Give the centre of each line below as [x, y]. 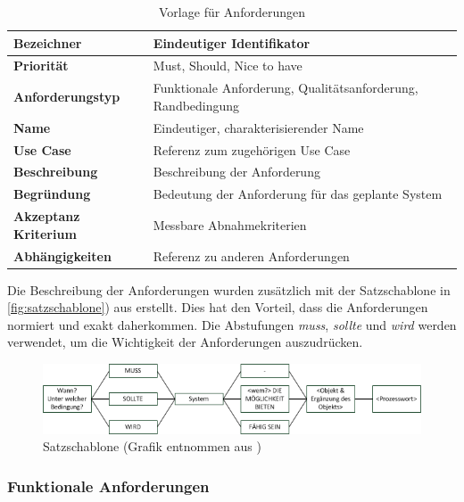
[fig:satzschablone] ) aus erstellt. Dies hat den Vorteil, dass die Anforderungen [218, 307]
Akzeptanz [47, 216]
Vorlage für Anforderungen [232, 12]
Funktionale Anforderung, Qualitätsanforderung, [286, 88]
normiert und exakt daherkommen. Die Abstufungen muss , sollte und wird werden [232, 324]
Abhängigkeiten [62, 255]
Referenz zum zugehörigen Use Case [252, 149]
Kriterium [45, 233]
